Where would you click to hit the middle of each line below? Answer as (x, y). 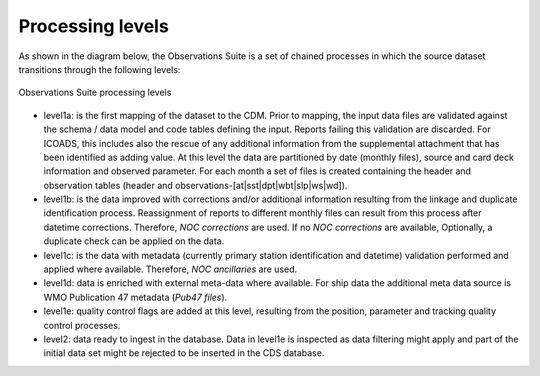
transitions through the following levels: (99, 69)
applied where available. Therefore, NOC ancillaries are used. (170, 269)
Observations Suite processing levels (95, 92)
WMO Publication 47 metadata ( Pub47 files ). (135, 297)
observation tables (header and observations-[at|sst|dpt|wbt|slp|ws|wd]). (195, 185)
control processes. (82, 325)
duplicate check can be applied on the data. (134, 241)
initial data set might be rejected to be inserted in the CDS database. (184, 353)
